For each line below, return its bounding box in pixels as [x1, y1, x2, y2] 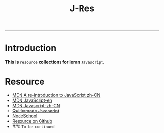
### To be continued [12, 123, 55, 130]
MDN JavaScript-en [12, 97, 52, 103]
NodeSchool [12, 113, 38, 119]
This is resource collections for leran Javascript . [5, 59, 105, 65]
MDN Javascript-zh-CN [12, 103, 60, 109]
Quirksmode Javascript [12, 108, 60, 114]
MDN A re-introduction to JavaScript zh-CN [12, 92, 101, 98]
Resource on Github [12, 118, 53, 124]
